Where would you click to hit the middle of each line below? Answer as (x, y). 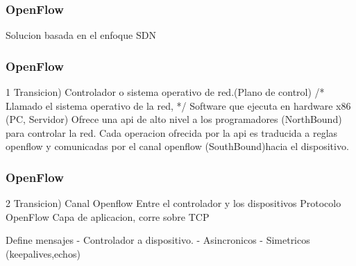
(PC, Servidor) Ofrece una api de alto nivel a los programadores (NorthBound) (174, 119)
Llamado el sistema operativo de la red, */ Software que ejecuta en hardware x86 (178, 105)
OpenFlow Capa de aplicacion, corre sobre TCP (108, 216)
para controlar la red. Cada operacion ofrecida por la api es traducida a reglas (172, 132)
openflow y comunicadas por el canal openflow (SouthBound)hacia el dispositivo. (177, 146)
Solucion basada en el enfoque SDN (81, 35)
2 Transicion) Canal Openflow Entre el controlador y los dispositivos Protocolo (173, 203)
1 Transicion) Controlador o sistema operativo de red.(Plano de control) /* (165, 92)
